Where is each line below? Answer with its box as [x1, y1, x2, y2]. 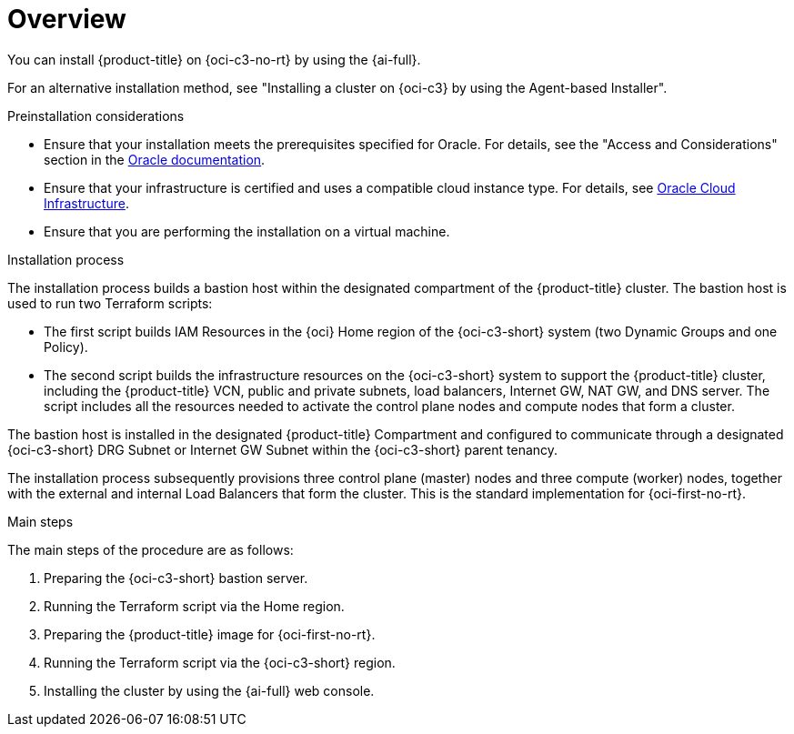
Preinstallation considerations [7, 107, 185, 124]
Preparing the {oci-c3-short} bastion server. [44, 569, 308, 586]
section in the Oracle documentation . [44, 151, 266, 167]
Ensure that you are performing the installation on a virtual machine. [44, 223, 450, 239]
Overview [7, 4, 126, 35]
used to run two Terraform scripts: [7, 295, 213, 311]
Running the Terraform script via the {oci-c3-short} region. [44, 654, 396, 670]
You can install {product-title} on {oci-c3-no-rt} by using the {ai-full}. [7, 51, 421, 67]
